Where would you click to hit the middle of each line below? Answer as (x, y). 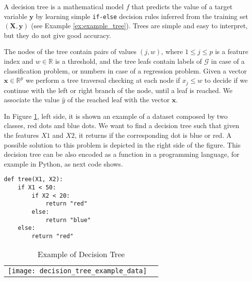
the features (22, 135)
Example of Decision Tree (81, 254)
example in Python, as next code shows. (64, 163)
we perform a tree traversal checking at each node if (103, 80)
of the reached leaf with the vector (118, 100)
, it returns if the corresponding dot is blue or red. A (153, 135)
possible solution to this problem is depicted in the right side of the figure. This (122, 144)
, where (172, 51)
